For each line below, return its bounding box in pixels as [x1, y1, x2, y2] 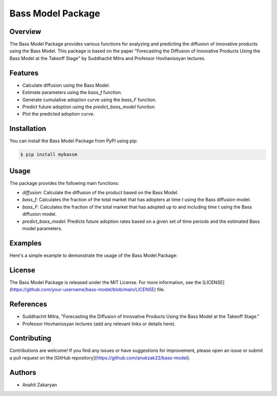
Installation [9, 124, 46, 133]
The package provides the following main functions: [9, 180, 120, 186]
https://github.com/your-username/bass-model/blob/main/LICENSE [11, 287, 155, 293]
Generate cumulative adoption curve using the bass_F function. [22, 97, 157, 103]
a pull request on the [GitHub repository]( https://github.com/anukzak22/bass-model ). [9, 354, 191, 361]
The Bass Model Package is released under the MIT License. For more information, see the [9, 279, 202, 285]
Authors [9, 368, 36, 377]
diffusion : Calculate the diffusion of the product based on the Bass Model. [22, 190, 179, 196]
